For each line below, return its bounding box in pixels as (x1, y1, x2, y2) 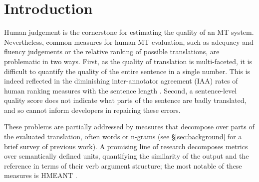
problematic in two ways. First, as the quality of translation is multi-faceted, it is (4, 56, 252, 66)
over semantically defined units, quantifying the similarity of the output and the (4, 151, 249, 161)
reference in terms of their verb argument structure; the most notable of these (4, 160, 242, 171)
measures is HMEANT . (4, 170, 77, 181)
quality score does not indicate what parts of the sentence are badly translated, (4, 95, 247, 105)
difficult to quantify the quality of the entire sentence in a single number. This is (4, 66, 251, 76)
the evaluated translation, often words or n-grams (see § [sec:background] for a (4, 131, 242, 142)
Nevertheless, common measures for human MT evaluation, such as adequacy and (4, 36, 254, 47)
